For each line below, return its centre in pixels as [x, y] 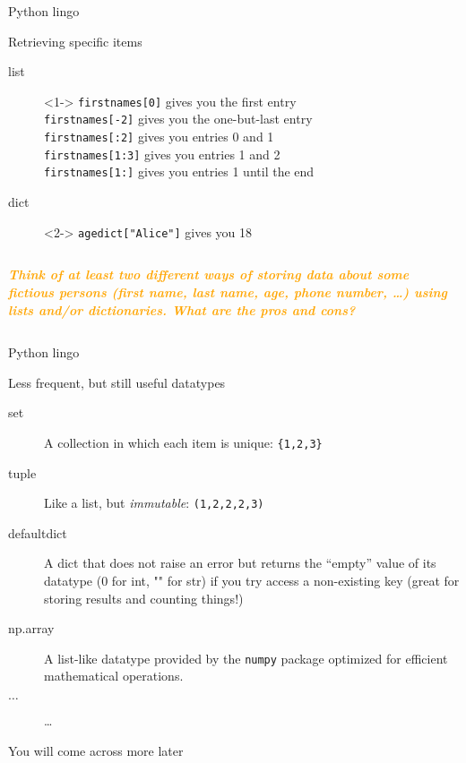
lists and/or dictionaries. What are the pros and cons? [182, 309]
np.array [31, 628]
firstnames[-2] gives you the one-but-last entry [178, 119]
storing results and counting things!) [144, 598]
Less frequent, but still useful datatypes [117, 382]
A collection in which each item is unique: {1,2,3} [183, 442]
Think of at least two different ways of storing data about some [209, 274]
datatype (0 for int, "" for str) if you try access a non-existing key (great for [252, 580]
